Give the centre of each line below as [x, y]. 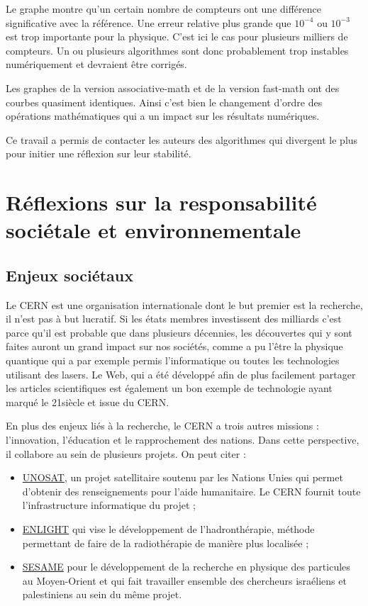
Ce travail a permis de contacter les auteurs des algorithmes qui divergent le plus [182, 139]
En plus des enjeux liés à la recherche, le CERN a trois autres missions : [162, 426]
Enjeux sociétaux [70, 275]
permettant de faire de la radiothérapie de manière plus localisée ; [166, 543]
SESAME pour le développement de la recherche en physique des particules [186, 567]
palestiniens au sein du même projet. [102, 594]
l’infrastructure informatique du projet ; [109, 505]
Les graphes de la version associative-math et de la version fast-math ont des [173, 88]
